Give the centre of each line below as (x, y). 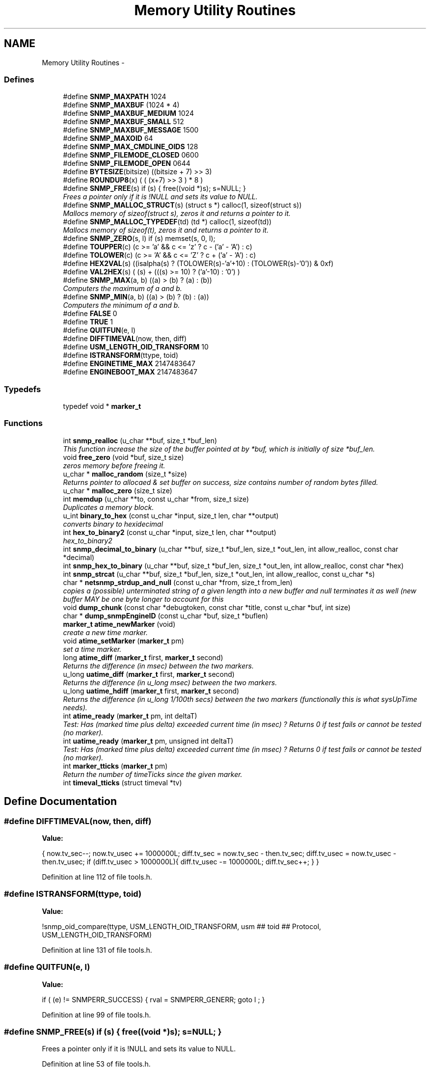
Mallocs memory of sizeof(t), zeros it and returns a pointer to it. (166, 230)
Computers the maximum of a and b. (122, 289)
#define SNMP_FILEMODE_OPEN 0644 (127, 163)
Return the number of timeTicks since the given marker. (153, 774)
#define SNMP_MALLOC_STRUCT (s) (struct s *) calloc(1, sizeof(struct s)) (182, 205)
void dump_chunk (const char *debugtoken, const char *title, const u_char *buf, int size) (207, 607)
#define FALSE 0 (90, 314)
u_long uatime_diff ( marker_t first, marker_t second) (149, 674)
